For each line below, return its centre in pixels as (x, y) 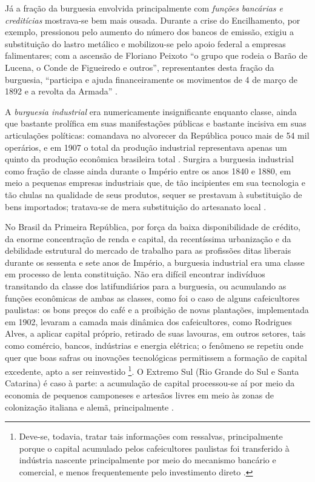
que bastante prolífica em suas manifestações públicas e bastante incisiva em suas (156, 123)
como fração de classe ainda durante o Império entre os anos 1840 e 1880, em (148, 170)
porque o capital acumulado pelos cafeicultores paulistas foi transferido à (154, 448)
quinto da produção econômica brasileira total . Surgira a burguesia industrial (149, 159)
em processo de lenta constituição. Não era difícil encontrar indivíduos (135, 274)
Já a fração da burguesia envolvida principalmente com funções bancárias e (144, 8)
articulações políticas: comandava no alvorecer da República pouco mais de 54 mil (157, 135)
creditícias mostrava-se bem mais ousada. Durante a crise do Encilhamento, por (153, 20)
